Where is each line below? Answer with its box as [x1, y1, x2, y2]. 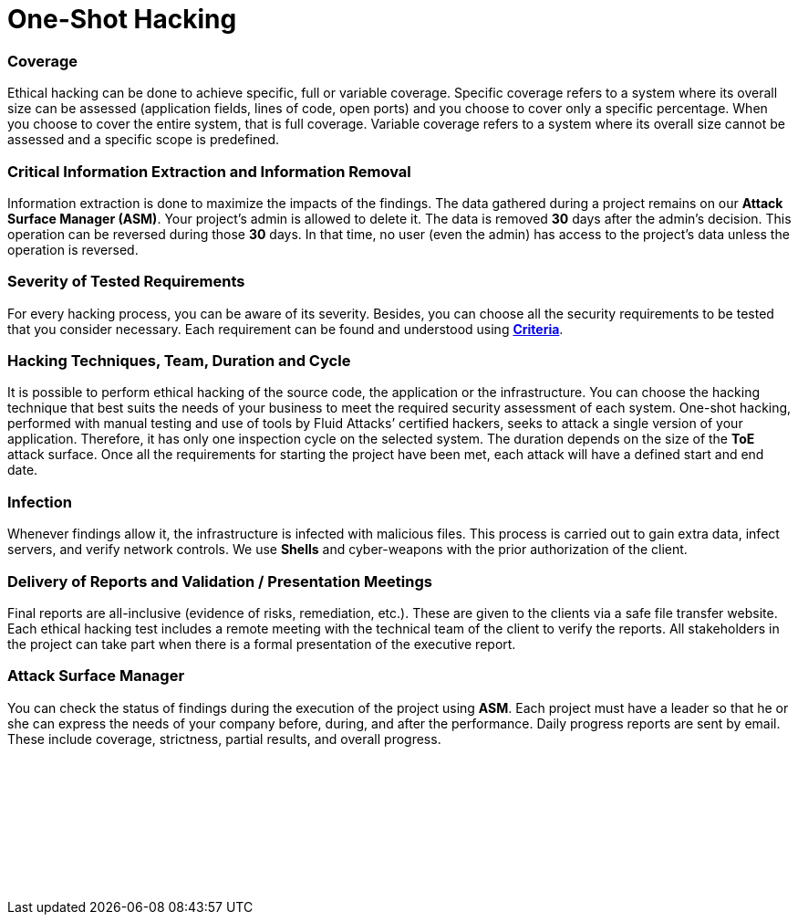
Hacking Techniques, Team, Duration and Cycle [7, 351, 351, 370]
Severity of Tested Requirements [7, 272, 245, 291]
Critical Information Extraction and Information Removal [7, 162, 411, 181]
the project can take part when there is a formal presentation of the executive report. [7, 635, 516, 652]
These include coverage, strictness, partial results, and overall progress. [7, 730, 441, 747]
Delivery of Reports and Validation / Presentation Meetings [7, 571, 432, 591]
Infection [7, 492, 72, 511]
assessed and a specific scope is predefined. [7, 131, 280, 148]
